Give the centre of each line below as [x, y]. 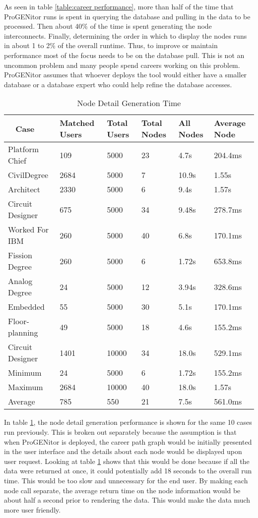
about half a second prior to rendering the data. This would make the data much [127, 500]
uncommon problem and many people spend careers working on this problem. [122, 65]
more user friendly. [32, 509]
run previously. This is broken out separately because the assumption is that [120, 432]
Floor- [19, 321]
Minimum [25, 373]
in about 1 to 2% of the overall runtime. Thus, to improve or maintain [111, 45]
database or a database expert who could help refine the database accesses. [118, 84]
